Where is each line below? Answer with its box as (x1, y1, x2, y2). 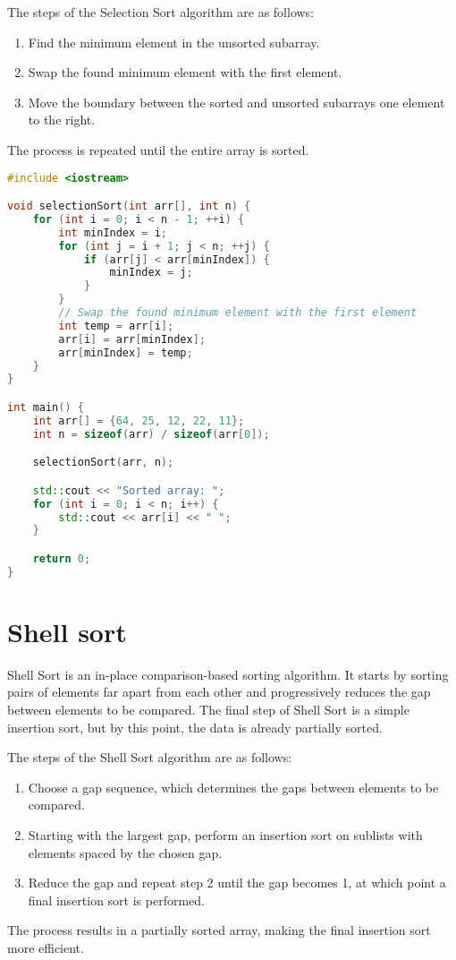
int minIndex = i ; (58, 226, 168, 239)
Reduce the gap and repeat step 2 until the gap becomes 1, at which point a (28, 873, 446, 892)
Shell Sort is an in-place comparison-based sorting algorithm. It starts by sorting (7, 664, 449, 683)
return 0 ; (32, 552, 91, 565)
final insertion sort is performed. (28, 890, 205, 909)
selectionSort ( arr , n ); (32, 456, 174, 469)
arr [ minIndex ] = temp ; (58, 346, 193, 359)
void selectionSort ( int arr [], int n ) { (7, 200, 251, 213)
